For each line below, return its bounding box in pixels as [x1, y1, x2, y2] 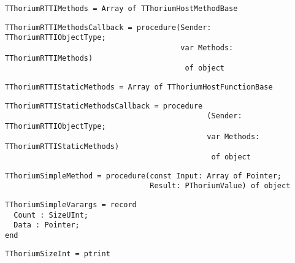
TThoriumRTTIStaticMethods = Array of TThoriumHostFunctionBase [5, 82, 273, 91]
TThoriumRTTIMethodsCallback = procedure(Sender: [5, 23, 212, 32]
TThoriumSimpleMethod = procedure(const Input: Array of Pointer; [5, 171, 282, 180]
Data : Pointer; [13, 221, 80, 230]
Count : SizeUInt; [13, 210, 89, 219]
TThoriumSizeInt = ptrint [5, 250, 110, 259]
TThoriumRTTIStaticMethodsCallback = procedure [5, 101, 203, 110]
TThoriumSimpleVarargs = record [5, 200, 137, 209]
